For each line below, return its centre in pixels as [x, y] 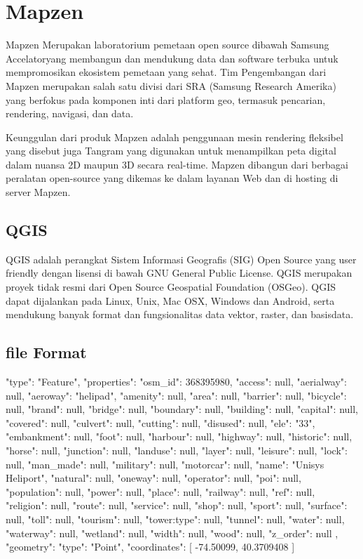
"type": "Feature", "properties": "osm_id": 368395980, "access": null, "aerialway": [177, 382]
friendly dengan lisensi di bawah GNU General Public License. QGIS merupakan [179, 273]
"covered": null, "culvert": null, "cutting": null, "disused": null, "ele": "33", [160, 422]
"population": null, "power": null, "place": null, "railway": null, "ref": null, [160, 491]
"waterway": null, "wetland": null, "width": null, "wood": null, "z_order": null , [172, 533]
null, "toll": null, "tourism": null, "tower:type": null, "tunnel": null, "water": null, [175, 519]
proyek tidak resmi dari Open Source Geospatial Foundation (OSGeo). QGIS [171, 287]
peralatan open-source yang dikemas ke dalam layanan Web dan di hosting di [172, 178]
